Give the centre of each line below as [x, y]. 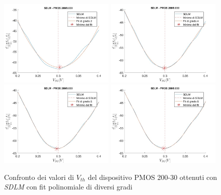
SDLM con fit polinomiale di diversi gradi [68, 187]
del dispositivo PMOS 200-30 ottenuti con [153, 177]
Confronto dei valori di [39, 177]
